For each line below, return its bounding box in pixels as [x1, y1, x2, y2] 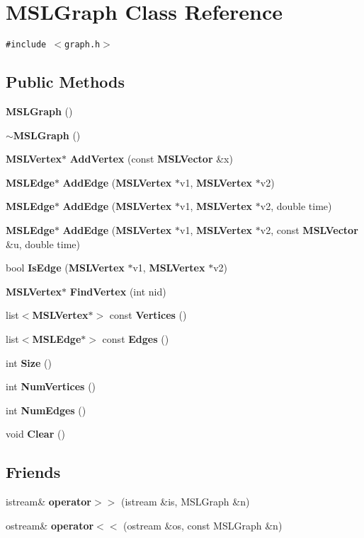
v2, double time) [260, 199, 332, 214]
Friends [6, 461, 61, 483]
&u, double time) [6, 236, 81, 251]
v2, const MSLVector [260, 222, 358, 237]
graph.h [64, 40, 101, 50]
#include [6, 40, 47, 50]
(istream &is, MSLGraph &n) [120, 494, 250, 509]
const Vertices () [109, 308, 187, 322]
